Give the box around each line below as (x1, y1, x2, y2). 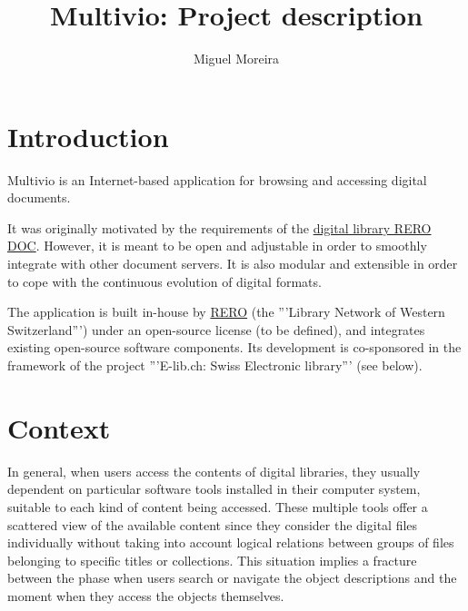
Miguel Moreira (193, 49, 280, 68)
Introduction (7, 117, 169, 154)
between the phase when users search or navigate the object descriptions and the (7, 568, 457, 587)
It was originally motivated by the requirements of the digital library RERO (7, 218, 432, 237)
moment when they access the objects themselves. (7, 586, 284, 605)
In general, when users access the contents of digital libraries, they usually (7, 461, 421, 480)
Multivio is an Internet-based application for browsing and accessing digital (7, 170, 427, 189)
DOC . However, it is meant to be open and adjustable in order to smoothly (7, 236, 427, 255)
